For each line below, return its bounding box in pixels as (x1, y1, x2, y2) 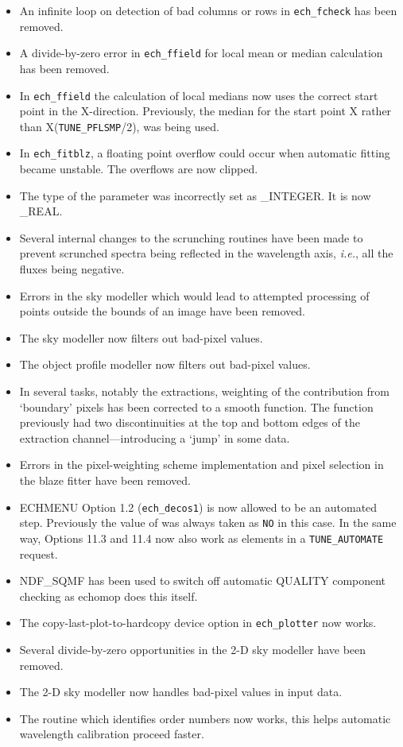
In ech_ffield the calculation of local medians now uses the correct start (19, 87, 378, 103)
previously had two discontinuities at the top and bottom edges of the (19, 414, 360, 431)
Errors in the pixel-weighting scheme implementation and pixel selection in (19, 456, 384, 473)
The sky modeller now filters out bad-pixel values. (19, 329, 263, 346)
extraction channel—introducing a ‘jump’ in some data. (19, 429, 290, 446)
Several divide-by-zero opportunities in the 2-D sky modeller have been (19, 641, 366, 657)
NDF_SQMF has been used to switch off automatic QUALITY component (19, 572, 386, 589)
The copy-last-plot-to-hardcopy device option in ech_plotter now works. (19, 614, 377, 631)
